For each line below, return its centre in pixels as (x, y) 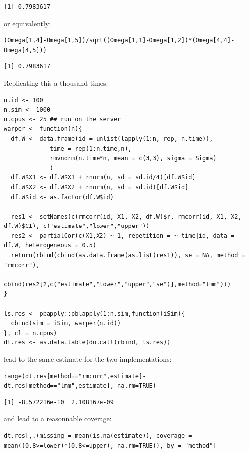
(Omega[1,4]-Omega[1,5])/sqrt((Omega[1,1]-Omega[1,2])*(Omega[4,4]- (119, 40)
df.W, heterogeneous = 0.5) (50, 246)
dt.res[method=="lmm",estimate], (59, 386)
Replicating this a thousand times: (56, 83)
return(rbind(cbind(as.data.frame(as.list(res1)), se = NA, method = (128, 255)
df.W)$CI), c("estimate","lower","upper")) (77, 226)
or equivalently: (27, 23)
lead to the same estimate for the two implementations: (88, 359)
